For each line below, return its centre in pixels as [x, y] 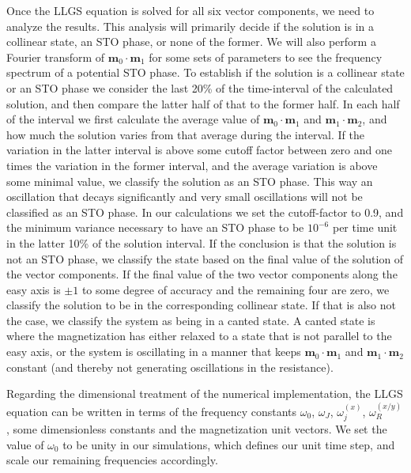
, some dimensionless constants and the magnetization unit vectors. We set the [197, 429]
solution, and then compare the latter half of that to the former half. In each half [203, 103]
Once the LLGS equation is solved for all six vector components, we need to [190, 10]
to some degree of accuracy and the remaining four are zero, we [236, 289]
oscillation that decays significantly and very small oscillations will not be [185, 197]
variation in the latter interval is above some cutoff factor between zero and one [199, 150]
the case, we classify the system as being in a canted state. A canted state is [191, 320]
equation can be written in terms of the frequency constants [152, 411]
